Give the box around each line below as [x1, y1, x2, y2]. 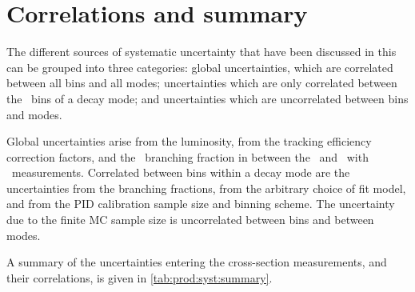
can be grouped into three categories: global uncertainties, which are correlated [6, 58, 393, 75]
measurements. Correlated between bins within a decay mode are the [11, 164, 350, 181]
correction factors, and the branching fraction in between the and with [6, 148, 369, 165]
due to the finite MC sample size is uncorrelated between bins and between [6, 211, 374, 228]
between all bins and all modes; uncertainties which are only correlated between [6, 74, 397, 91]
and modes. [6, 106, 62, 122]
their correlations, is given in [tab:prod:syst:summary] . [6, 269, 273, 286]
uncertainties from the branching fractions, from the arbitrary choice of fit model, [6, 179, 406, 196]
